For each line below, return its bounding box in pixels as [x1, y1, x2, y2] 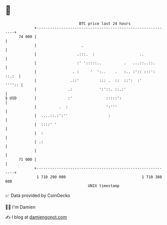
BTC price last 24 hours [79, 21, 131, 26]
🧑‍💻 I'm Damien [5, 204, 36, 210]
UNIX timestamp [87, 183, 120, 188]
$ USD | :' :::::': [5, 95, 122, 101]
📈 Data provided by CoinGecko [5, 192, 70, 198]
